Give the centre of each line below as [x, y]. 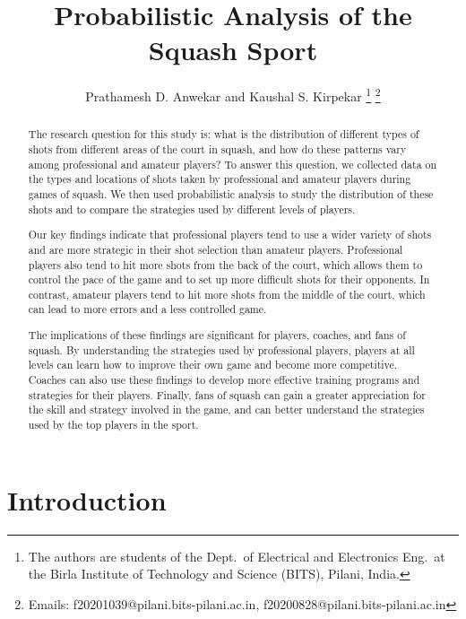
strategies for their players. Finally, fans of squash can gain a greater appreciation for [227, 394]
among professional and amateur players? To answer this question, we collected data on [233, 164]
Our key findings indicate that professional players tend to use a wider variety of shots [230, 235]
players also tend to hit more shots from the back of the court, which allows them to [225, 264]
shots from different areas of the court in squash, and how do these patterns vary [217, 149]
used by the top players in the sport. [113, 424]
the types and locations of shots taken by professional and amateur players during [220, 179]
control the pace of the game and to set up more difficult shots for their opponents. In [229, 279]
